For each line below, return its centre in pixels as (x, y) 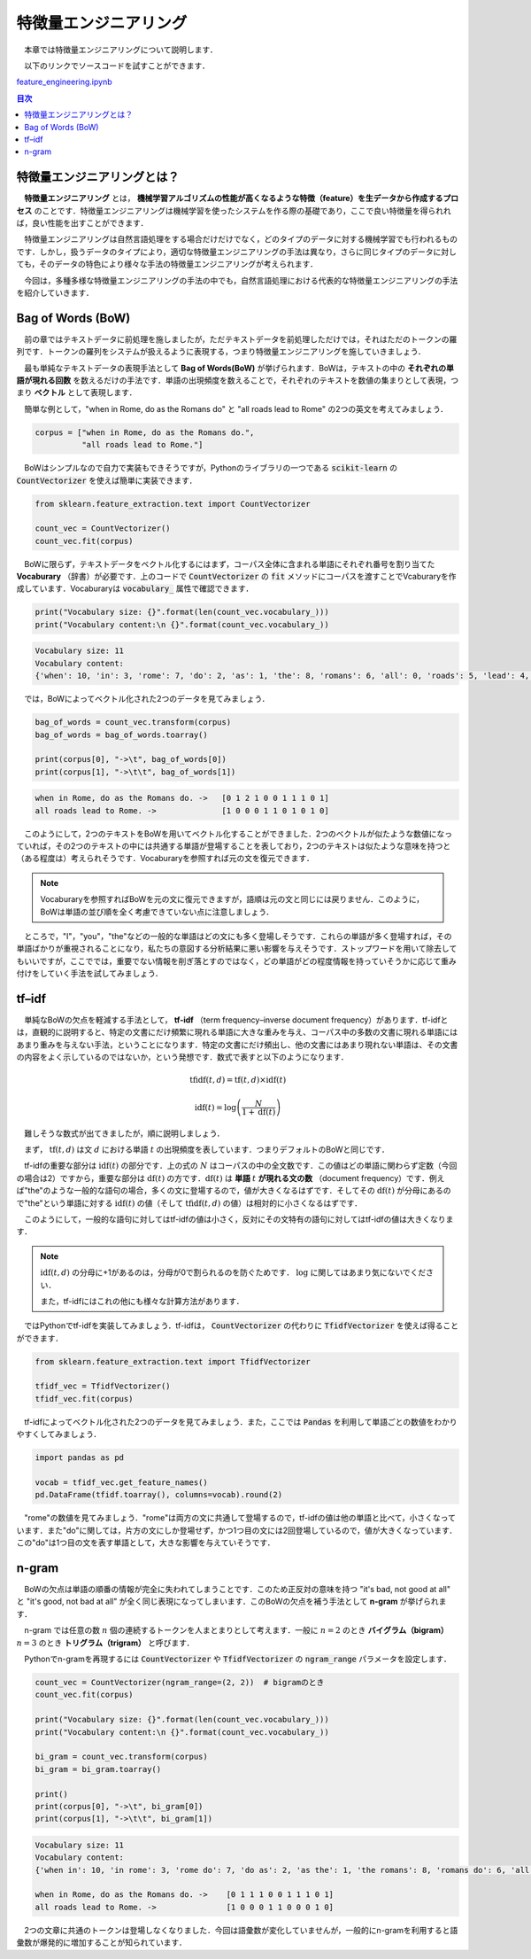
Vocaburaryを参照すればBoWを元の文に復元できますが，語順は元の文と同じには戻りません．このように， (232, 899)
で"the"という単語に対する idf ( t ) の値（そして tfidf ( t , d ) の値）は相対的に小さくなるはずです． (189, 1203)
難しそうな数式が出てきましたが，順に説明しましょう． (124, 1133)
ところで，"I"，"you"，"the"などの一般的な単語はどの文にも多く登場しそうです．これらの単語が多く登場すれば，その (238, 937)
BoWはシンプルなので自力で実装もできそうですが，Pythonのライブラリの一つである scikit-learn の (211, 468)
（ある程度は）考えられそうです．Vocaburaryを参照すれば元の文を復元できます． (165, 859)
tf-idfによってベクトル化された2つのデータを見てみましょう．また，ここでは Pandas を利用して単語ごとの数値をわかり (240, 1421)
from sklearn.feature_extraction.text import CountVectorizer (173, 504)
